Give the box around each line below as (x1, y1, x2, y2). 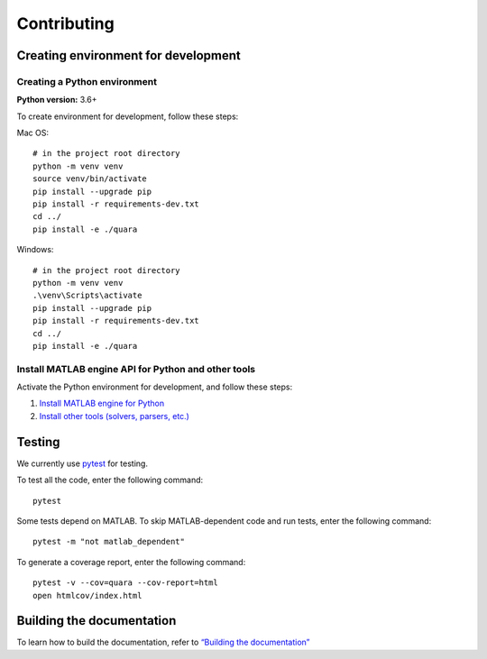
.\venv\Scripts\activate (32, 290, 142, 301)
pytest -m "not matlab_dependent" (32, 536, 185, 547)
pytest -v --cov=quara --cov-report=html (32, 578, 218, 588)
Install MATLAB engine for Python (39, 398, 165, 409)
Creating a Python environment (16, 75, 158, 87)
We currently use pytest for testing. (16, 458, 149, 469)
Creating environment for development (16, 48, 241, 63)
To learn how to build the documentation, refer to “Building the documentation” (16, 636, 310, 648)
